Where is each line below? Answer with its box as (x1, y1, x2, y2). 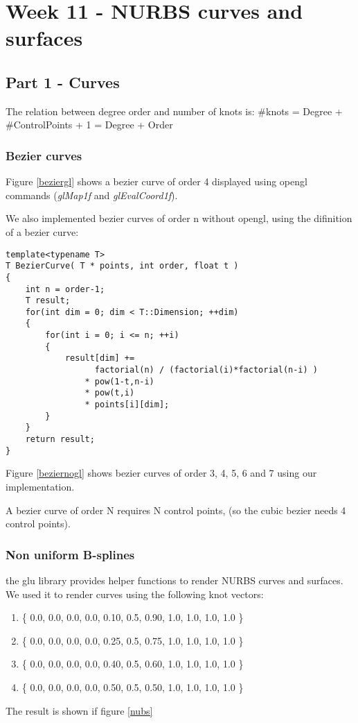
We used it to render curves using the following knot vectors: (6, 586, 264, 601)
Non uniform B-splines (6, 545, 135, 563)
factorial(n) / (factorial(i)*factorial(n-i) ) (94, 365, 319, 375)
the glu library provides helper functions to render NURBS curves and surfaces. (6, 572, 343, 587)
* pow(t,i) (84, 388, 135, 398)
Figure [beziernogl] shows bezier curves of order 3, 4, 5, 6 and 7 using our (6, 466, 317, 480)
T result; (25, 296, 71, 306)
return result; (25, 434, 95, 445)
